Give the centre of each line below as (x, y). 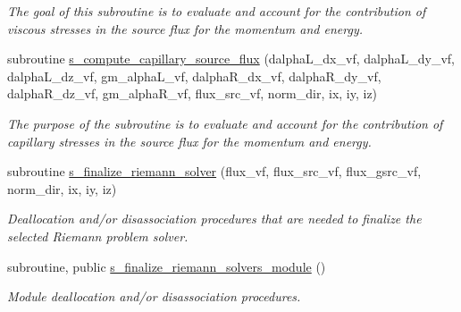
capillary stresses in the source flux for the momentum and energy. (189, 141)
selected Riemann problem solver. (98, 236)
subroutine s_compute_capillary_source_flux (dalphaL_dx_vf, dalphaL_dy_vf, (231, 59)
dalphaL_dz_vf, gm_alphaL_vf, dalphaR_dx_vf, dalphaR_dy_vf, (194, 76)
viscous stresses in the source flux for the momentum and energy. (185, 28)
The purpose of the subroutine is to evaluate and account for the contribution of (225, 123)
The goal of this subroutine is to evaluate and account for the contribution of (217, 11)
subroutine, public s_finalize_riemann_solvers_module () (167, 266)
